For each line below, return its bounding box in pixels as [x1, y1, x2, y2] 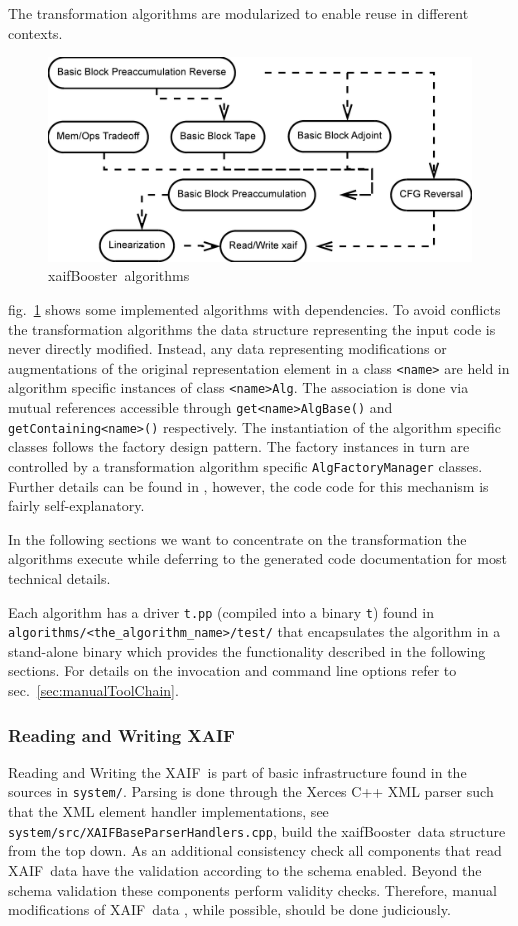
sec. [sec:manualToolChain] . [8, 680, 179, 701]
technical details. [8, 567, 111, 588]
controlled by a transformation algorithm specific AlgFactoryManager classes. [8, 455, 483, 476]
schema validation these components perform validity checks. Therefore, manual [8, 879, 497, 900]
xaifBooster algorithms [48, 265, 190, 286]
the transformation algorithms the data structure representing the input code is [8, 318, 496, 339]
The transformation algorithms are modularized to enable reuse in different [8, 3, 469, 23]
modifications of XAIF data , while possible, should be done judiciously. [8, 899, 451, 920]
